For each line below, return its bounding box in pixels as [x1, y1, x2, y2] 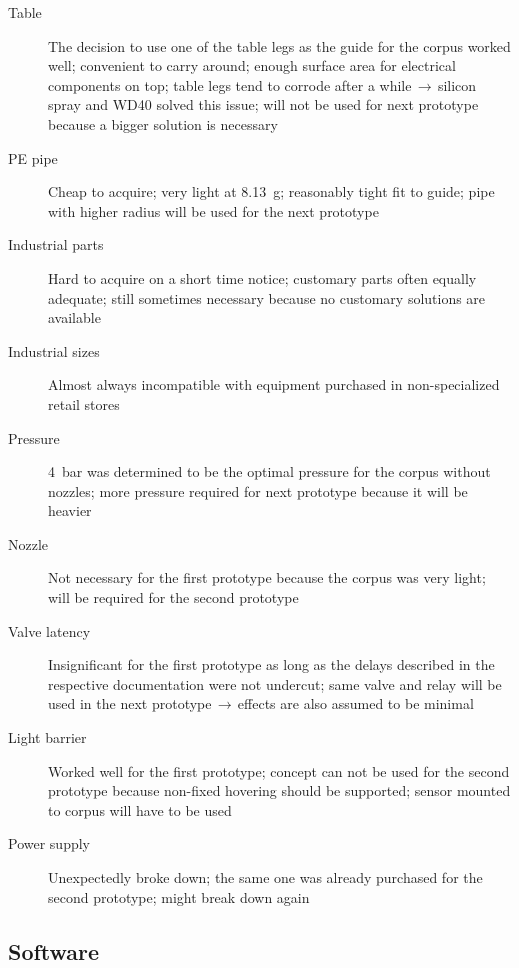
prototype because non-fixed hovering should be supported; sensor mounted [48, 780, 511, 801]
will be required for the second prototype [48, 587, 299, 608]
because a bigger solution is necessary [48, 113, 278, 134]
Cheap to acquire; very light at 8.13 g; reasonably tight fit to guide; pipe [48, 181, 495, 202]
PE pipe [8, 147, 58, 168]
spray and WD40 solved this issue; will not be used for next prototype [48, 94, 479, 115]
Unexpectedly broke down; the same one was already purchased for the [48, 867, 483, 887]
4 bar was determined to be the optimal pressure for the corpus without [48, 461, 491, 482]
